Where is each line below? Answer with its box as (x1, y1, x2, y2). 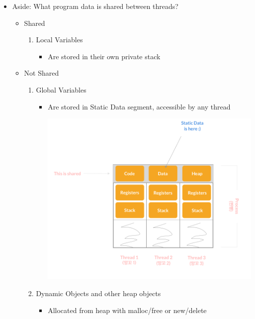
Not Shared (24, 68, 59, 78)
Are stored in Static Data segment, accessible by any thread (48, 101, 231, 111)
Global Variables (36, 84, 86, 95)
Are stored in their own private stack (48, 51, 161, 61)
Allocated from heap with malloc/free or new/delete (48, 305, 207, 315)
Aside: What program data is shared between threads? (12, 1, 178, 11)
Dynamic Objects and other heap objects (36, 288, 161, 298)
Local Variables (36, 34, 83, 45)
